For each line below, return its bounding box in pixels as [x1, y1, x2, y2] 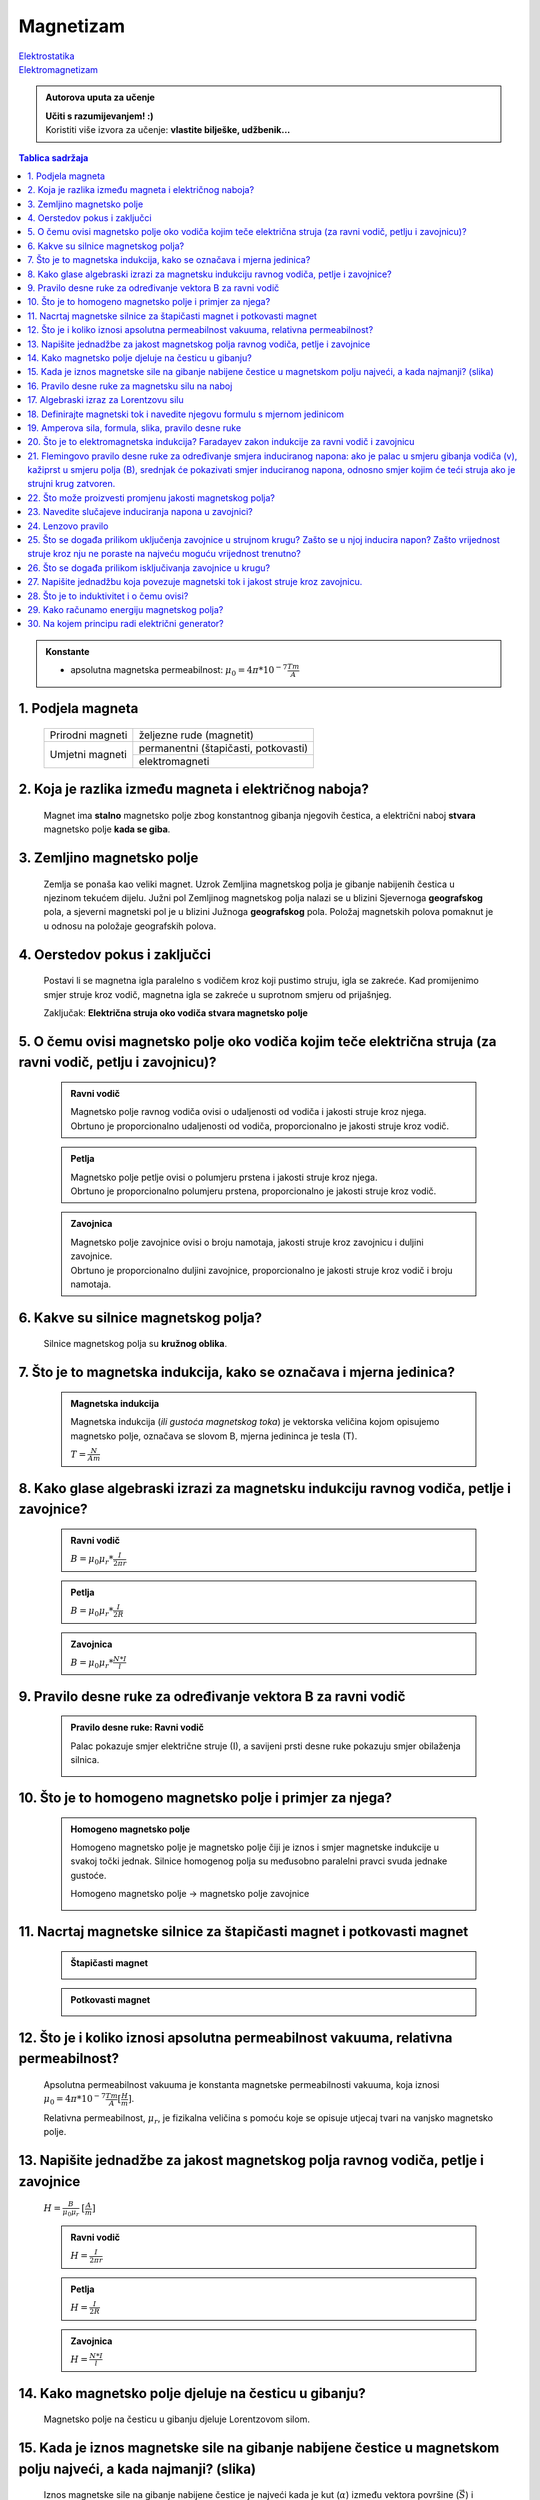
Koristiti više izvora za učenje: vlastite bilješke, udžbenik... [45, 124, 291, 136]
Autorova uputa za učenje [45, 91, 155, 104]
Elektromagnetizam [18, 63, 99, 75]
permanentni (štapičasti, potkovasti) [138, 741, 309, 755]
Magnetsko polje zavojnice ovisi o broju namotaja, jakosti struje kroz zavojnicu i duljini [70, 1236, 424, 1248]
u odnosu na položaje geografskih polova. [43, 920, 217, 932]
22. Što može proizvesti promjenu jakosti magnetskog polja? [27, 491, 275, 504]
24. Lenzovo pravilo [27, 520, 109, 532]
